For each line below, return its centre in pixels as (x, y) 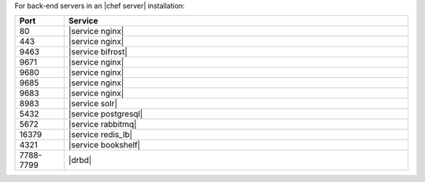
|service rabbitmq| (102, 124)
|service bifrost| (98, 52)
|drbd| (80, 160)
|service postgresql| (105, 114)
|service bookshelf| (104, 145)
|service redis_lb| (100, 135)
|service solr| (93, 104)
